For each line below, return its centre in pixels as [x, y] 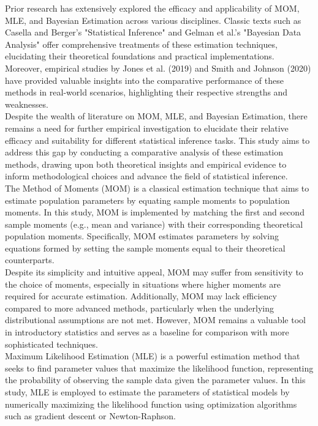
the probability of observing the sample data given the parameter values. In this [155, 380]
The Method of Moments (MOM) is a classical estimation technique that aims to [157, 188]
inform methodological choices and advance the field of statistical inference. [146, 176]
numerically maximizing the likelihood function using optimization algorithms [151, 404]
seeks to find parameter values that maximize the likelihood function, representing [159, 368]
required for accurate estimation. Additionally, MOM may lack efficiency [141, 296]
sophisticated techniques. [51, 344]
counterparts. [30, 260]
